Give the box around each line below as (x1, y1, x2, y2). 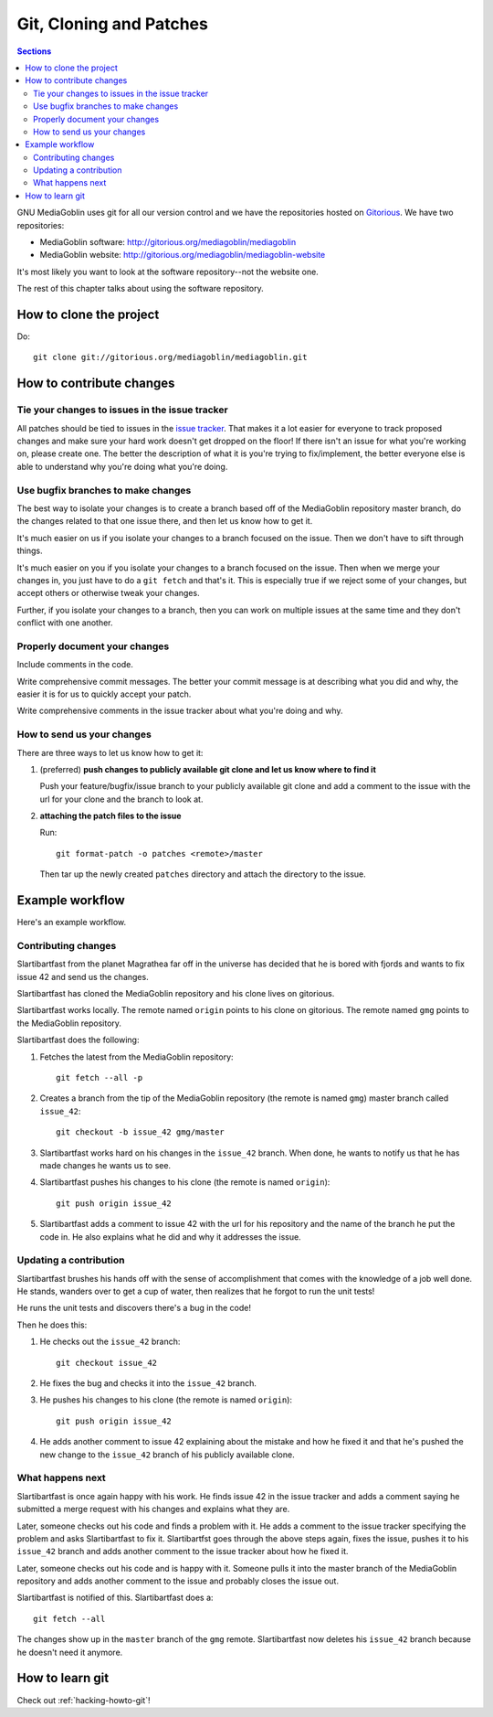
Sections (16, 46, 52, 57)
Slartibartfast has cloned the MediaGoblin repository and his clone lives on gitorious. (16, 988, 335, 999)
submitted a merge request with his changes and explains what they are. (16, 1504, 290, 1515)
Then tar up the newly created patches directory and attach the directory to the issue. (39, 869, 367, 880)
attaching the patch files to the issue (39, 810, 182, 822)
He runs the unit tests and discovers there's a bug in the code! (16, 1303, 251, 1314)
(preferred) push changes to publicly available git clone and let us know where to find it (39, 763, 376, 774)
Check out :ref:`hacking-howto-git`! (16, 1694, 151, 1705)
